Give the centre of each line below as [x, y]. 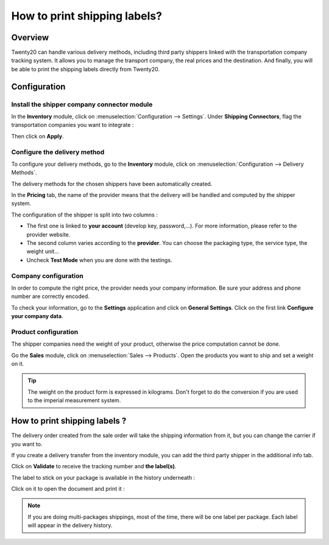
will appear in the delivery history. [70, 525]
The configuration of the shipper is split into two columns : [84, 215]
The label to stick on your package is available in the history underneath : [103, 477]
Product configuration [45, 332]
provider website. [48, 234]
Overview [30, 37]
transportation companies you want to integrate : [73, 125]
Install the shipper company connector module [82, 104]
